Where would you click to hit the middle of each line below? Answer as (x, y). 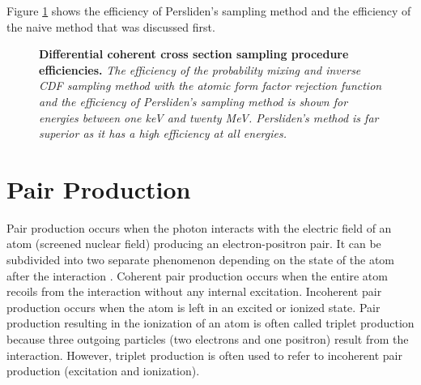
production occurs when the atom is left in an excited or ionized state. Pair (193, 307)
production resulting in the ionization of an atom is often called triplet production (210, 323)
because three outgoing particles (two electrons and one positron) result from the (208, 339)
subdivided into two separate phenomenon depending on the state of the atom (201, 260)
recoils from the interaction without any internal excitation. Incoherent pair (194, 291)
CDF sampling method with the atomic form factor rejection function (210, 86)
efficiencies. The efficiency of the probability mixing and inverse (200, 69)
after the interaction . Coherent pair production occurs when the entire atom (197, 275)
